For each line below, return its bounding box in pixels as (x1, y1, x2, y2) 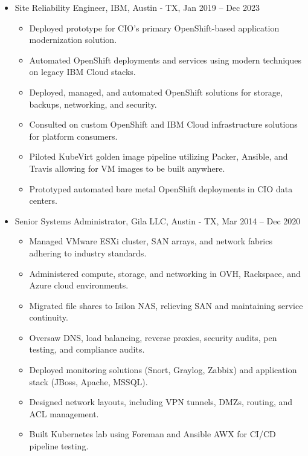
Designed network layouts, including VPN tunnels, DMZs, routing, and (29, 396, 293, 408)
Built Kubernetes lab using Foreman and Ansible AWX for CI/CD (29, 428, 276, 440)
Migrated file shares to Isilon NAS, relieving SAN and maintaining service (29, 299, 303, 311)
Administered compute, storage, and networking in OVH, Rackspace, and (29, 267, 301, 279)
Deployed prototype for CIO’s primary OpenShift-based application (29, 21, 280, 34)
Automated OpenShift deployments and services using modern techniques (29, 53, 302, 66)
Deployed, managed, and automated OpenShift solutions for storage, (29, 85, 283, 98)
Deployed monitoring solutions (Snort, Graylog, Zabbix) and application (29, 363, 297, 376)
